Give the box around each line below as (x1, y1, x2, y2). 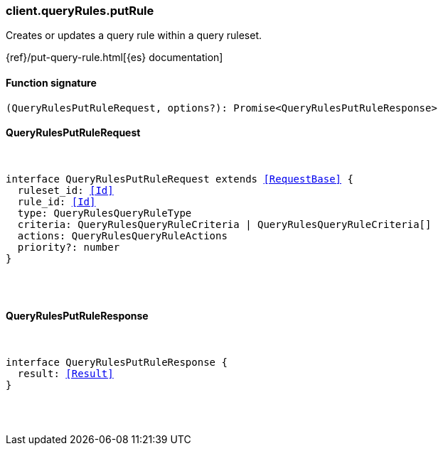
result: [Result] (17, 368, 114, 380)
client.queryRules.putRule (6, 4, 154, 18)
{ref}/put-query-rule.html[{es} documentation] (6, 51, 223, 64)
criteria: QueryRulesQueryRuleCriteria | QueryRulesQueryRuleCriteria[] (17, 218, 432, 230)
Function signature (6, 76, 97, 89)
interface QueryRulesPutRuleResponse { (6, 357, 228, 369)
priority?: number (17, 241, 120, 253)
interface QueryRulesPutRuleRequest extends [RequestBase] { (6, 173, 353, 185)
